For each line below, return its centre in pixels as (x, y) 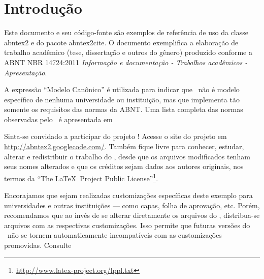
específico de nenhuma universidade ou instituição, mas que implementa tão (122, 99)
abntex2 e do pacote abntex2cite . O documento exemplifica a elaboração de (121, 42)
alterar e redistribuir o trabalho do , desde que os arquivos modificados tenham (127, 156)
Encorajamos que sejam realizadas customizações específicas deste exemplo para (128, 195)
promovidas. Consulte (38, 245)
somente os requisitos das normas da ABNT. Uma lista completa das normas (124, 109)
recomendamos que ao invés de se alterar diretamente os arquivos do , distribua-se (132, 215)
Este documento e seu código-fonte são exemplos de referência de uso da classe (126, 32)
